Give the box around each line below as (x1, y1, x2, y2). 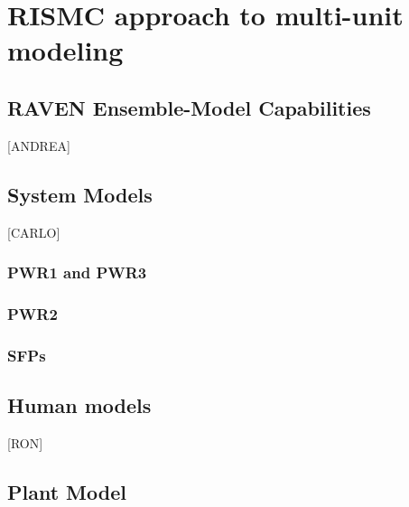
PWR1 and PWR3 (7, 261, 147, 284)
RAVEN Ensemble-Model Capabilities (7, 93, 371, 121)
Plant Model (7, 477, 126, 505)
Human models (7, 391, 152, 419)
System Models (7, 180, 153, 208)
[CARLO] (7, 222, 60, 241)
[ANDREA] (7, 136, 70, 155)
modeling (7, 32, 124, 69)
